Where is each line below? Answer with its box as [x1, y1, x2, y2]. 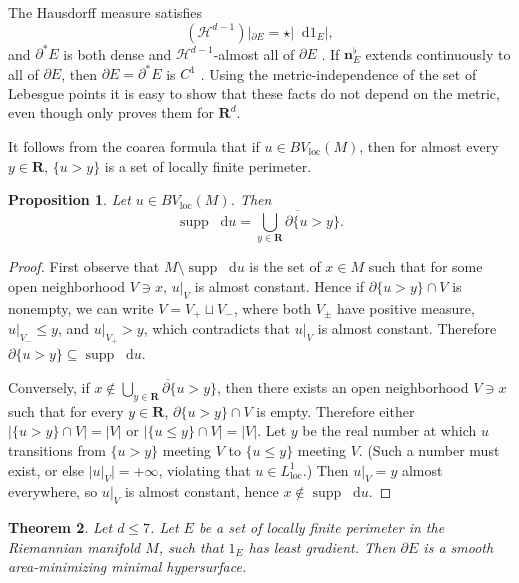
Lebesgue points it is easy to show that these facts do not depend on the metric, [8, 82, 500, 103]
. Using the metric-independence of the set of [200, 63, 477, 84]
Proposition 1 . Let [8, 189, 131, 210]
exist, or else [8, 459, 85, 480]
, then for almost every [359, 135, 499, 156]
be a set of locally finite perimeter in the [198, 517, 445, 538]
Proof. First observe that [8, 256, 160, 277]
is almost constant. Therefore [317, 318, 497, 339]
